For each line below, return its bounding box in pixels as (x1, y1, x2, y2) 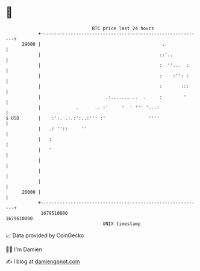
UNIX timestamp (102, 220, 141, 227)
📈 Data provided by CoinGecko (5, 232, 84, 239)
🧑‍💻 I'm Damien (5, 246, 43, 253)
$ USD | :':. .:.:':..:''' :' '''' (5, 115, 160, 121)
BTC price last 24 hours (92, 25, 154, 31)
